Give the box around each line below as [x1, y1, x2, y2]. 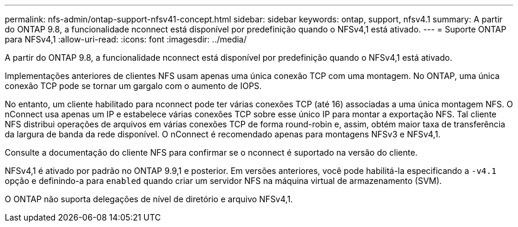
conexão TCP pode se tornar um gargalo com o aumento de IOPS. [5, 81, 262, 91]
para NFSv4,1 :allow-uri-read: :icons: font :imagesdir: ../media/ [5, 34, 247, 44]
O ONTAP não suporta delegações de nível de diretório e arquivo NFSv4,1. [5, 194, 293, 204]
